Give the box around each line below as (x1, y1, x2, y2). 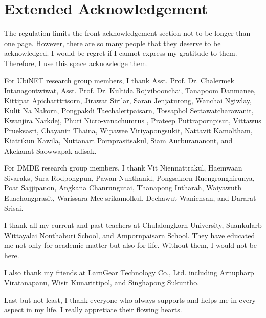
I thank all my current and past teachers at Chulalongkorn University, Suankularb (4, 220, 262, 230)
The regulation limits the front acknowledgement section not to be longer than (4, 28, 251, 38)
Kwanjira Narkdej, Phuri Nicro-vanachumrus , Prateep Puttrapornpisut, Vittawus (4, 115, 261, 125)
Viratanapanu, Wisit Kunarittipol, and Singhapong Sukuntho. (4, 277, 199, 288)
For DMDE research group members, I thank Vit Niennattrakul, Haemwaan (4, 162, 242, 173)
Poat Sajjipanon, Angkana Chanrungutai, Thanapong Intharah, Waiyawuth (4, 182, 241, 193)
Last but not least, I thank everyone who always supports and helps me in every (4, 294, 256, 305)
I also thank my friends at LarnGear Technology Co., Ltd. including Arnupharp (4, 267, 254, 278)
